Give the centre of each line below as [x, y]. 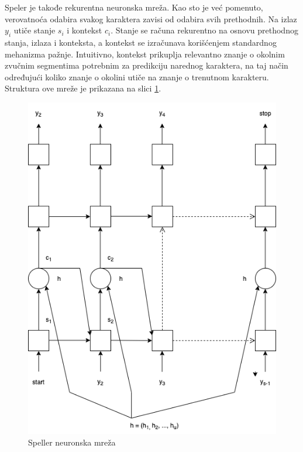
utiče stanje [35, 30]
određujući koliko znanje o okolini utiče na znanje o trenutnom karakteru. [137, 77]
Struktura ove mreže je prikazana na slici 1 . [83, 88]
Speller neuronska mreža [72, 442]
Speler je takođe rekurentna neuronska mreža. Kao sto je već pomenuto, [134, 7]
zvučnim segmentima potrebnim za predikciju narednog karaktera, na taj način [147, 65]
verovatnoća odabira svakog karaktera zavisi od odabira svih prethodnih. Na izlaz [151, 18]
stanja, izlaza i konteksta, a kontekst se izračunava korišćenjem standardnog [141, 42]
